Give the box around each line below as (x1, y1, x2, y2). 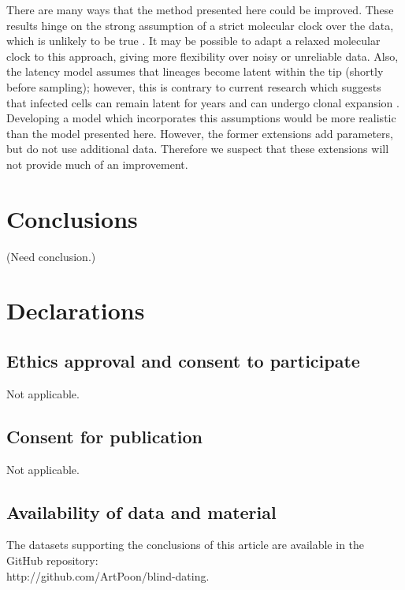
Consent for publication (6, 424, 202, 448)
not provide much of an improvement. (6, 155, 188, 172)
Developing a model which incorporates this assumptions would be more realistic (6, 110, 396, 126)
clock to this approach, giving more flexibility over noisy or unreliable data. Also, (6, 47, 399, 64)
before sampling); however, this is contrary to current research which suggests (6, 78, 381, 95)
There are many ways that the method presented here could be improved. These (6, 2, 394, 17)
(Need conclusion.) (6, 248, 96, 264)
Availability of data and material (6, 499, 277, 524)
